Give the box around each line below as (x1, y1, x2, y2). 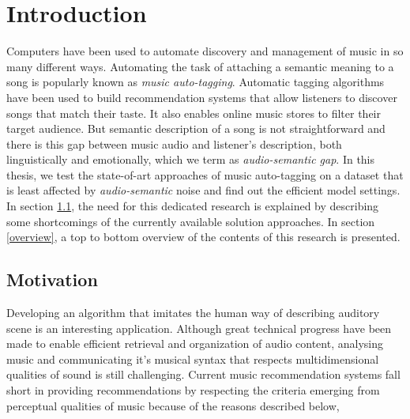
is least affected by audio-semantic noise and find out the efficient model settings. (6, 182, 401, 198)
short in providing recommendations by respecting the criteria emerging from (6, 382, 380, 398)
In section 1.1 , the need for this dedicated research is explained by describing (6, 198, 379, 214)
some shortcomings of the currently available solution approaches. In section (6, 213, 375, 229)
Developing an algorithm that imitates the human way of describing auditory (6, 304, 380, 321)
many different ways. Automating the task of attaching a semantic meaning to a (6, 58, 394, 74)
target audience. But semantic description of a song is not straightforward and (6, 120, 386, 137)
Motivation (6, 267, 98, 292)
